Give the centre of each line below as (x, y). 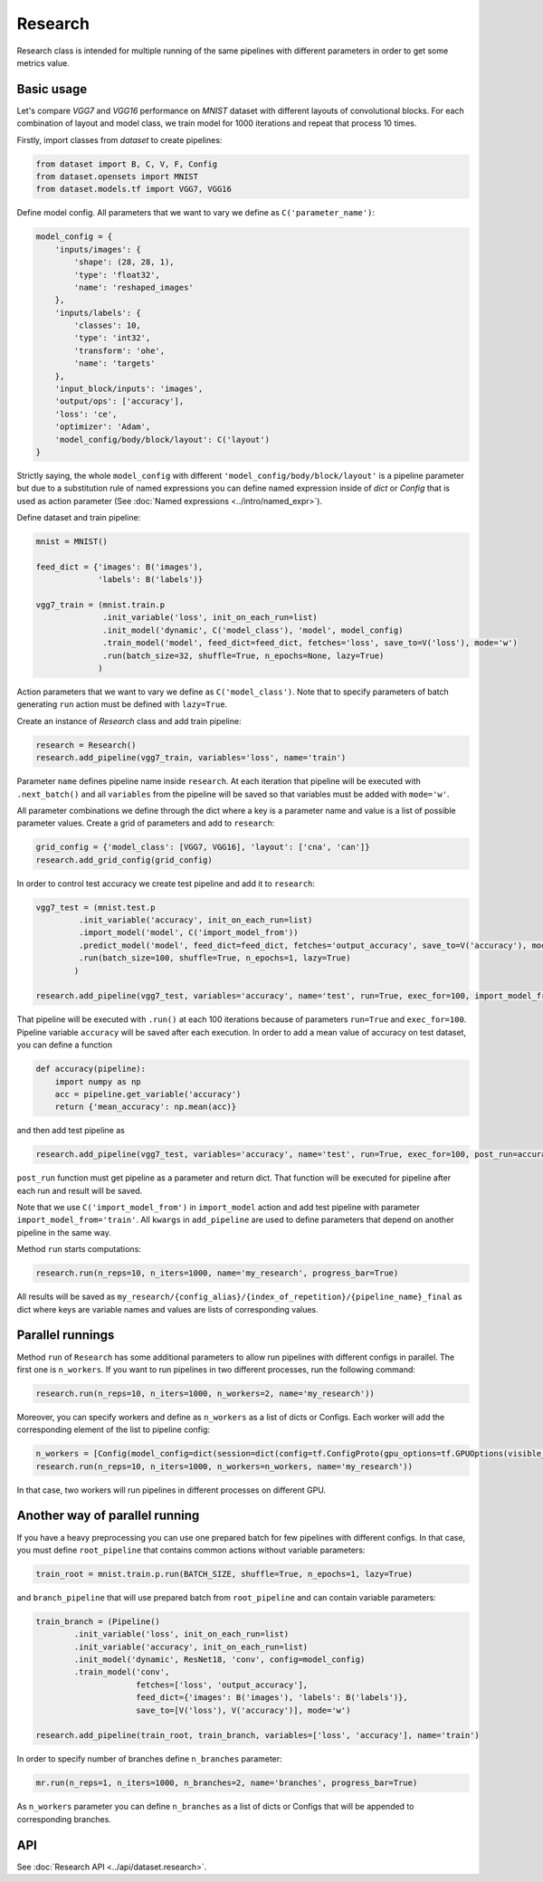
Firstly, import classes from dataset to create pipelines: (119, 139)
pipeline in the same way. (64, 1232)
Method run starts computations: (79, 1249)
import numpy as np (98, 1081)
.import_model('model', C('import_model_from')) (188, 933)
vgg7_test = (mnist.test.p (95, 907)
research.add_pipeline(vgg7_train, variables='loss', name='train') (191, 758)
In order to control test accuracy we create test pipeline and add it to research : (166, 884)
